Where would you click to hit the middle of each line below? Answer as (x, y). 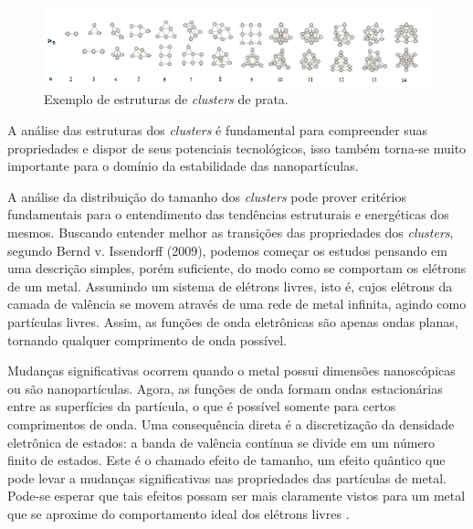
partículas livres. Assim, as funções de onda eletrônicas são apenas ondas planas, (233, 321)
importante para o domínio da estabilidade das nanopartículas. (183, 166)
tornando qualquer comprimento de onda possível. (147, 339)
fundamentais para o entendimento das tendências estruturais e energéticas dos (228, 214)
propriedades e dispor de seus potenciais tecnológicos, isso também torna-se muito (237, 148)
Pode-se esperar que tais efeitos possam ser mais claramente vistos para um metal (236, 496)
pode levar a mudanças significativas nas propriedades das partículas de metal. (227, 477)
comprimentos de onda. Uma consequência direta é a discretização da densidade (231, 423)
